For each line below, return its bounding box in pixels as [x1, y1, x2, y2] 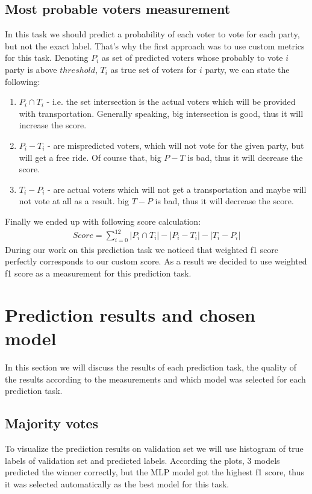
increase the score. [19, 119, 87, 131]
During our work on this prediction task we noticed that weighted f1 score [5, 243, 279, 255]
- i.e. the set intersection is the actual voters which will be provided [46, 95, 296, 108]
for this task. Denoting [5, 51, 89, 64]
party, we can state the [205, 63, 290, 75]
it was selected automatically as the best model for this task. [5, 477, 229, 490]
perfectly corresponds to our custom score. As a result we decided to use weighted [5, 255, 307, 267]
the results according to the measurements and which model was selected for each [5, 372, 306, 385]
